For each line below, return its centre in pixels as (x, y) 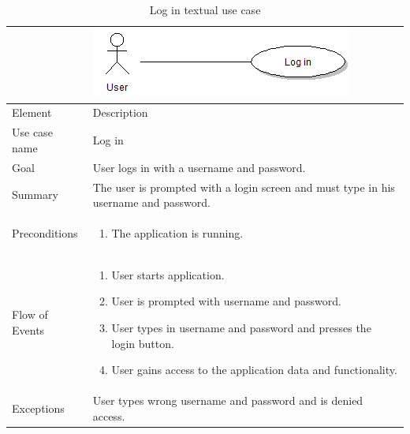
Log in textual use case (205, 9)
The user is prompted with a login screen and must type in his (244, 187)
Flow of (30, 314)
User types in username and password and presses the (241, 328)
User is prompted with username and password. (226, 301)
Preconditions (45, 233)
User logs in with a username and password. (199, 167)
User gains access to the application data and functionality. (254, 370)
